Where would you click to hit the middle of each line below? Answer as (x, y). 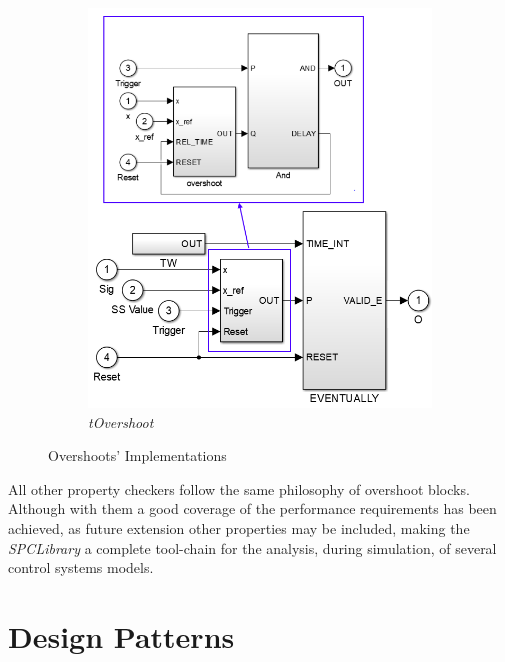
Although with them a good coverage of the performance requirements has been (252, 508)
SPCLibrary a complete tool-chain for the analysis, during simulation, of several (252, 547)
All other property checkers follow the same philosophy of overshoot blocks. (239, 488)
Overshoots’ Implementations (137, 455)
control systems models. (81, 567)
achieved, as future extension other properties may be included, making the (239, 528)
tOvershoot (121, 421)
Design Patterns (121, 636)
